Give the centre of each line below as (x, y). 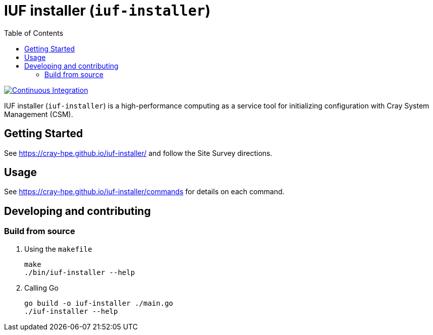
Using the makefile (58, 249)
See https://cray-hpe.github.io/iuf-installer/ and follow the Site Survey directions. (138, 153)
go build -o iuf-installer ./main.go (99, 303)
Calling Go (41, 288)
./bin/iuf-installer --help (80, 272)
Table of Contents (34, 33)
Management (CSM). (39, 114)
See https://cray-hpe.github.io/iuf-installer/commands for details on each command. (144, 192)
